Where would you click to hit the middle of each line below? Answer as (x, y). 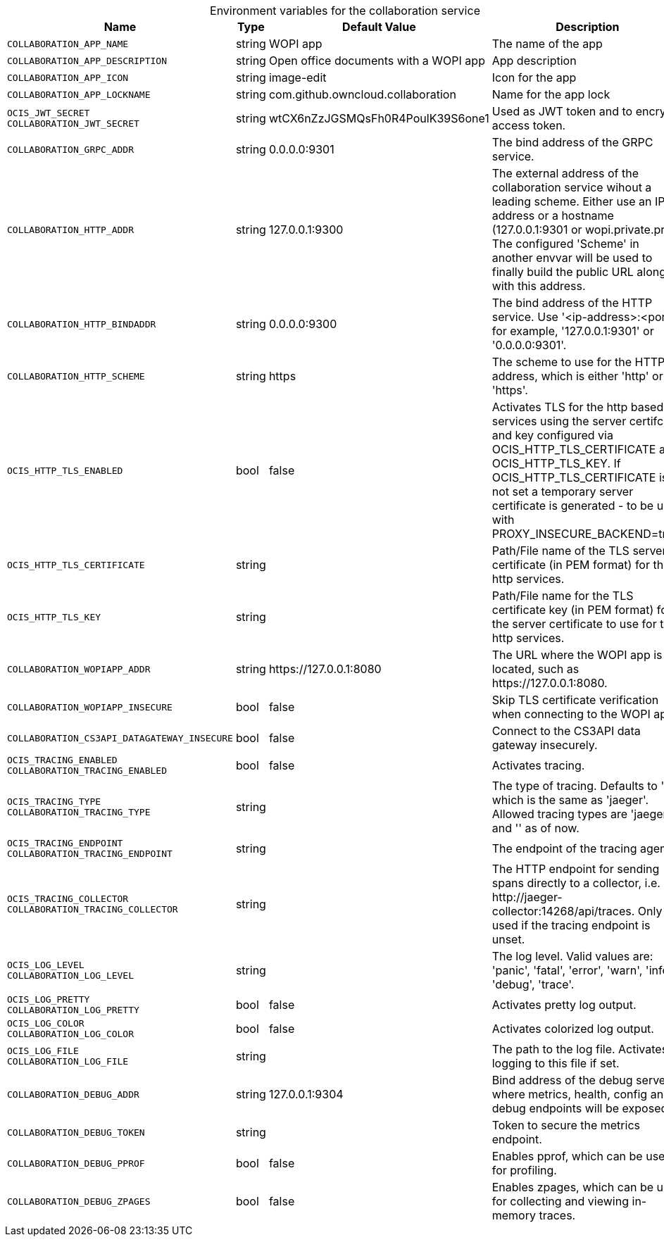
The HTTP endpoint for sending (576, 869)
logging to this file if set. (556, 1063)
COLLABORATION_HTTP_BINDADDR (82, 324)
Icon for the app (534, 77)
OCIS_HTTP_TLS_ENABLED (65, 470)
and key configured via (552, 435)
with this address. (539, 286)
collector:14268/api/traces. (563, 911)
